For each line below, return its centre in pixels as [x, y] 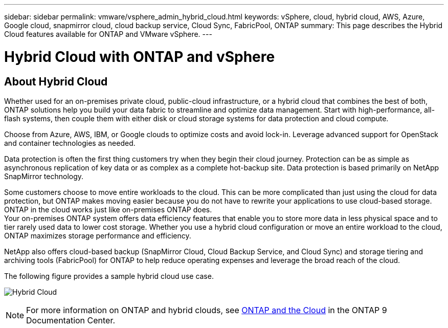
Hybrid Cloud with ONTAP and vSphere [140, 57]
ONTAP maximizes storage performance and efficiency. [98, 235]
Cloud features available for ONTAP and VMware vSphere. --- [108, 34]
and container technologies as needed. [70, 143]
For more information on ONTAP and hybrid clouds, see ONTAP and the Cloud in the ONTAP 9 [207, 310]
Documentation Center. [71, 320]
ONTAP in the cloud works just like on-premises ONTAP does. [108, 209]
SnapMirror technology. [44, 176]
